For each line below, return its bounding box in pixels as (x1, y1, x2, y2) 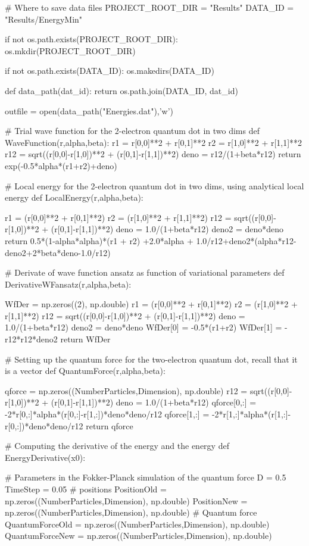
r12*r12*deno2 (5, 333, 58, 345)
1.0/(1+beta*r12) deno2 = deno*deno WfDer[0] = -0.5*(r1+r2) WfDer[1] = (5, 321, 282, 333)
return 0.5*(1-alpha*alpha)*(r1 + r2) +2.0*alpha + (5, 234, 193, 247)
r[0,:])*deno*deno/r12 (5, 419, 83, 432)
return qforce (86, 419, 133, 432)
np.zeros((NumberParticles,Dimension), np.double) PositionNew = (5, 494, 248, 507)
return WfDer (60, 333, 111, 345)
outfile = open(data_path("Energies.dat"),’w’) (5, 104, 174, 117)
